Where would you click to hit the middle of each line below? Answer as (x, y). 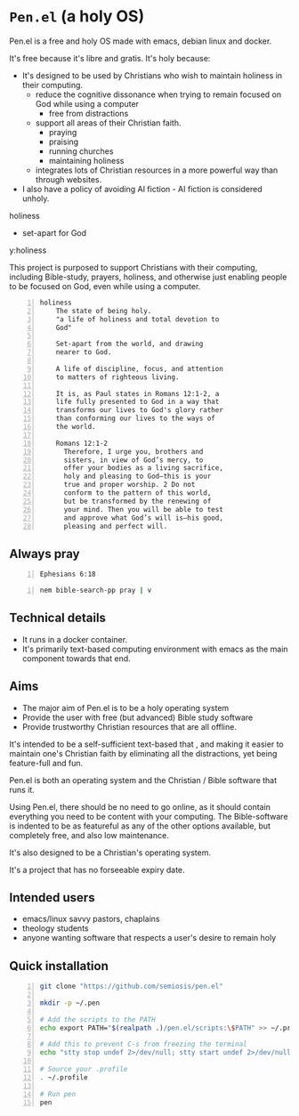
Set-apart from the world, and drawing (129, 344)
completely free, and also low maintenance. (89, 835)
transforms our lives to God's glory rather (140, 410)
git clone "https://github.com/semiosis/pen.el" (132, 987)
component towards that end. (76, 658)
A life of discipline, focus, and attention (140, 368)
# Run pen (58, 1094)
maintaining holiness (86, 160)
